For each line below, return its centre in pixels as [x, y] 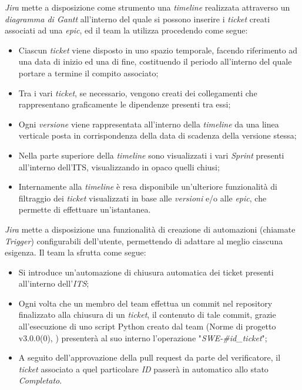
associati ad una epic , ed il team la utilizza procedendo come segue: [126, 30]
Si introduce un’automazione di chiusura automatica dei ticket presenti [146, 272]
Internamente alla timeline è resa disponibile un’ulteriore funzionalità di [148, 186]
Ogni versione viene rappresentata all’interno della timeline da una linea [149, 124]
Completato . [40, 380]
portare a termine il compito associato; [88, 73]
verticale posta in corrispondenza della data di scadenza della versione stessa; [157, 135]
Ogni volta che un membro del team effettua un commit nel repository [145, 303]
